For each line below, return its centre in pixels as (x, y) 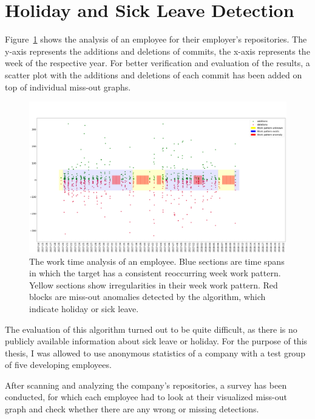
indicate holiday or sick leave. (84, 308)
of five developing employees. (58, 365)
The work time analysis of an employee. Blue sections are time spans (157, 261)
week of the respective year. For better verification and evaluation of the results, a (157, 63)
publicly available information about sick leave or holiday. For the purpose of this (156, 341)
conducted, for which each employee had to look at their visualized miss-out (146, 397)
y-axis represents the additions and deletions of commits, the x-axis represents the (157, 51)
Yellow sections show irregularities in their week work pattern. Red (154, 284)
